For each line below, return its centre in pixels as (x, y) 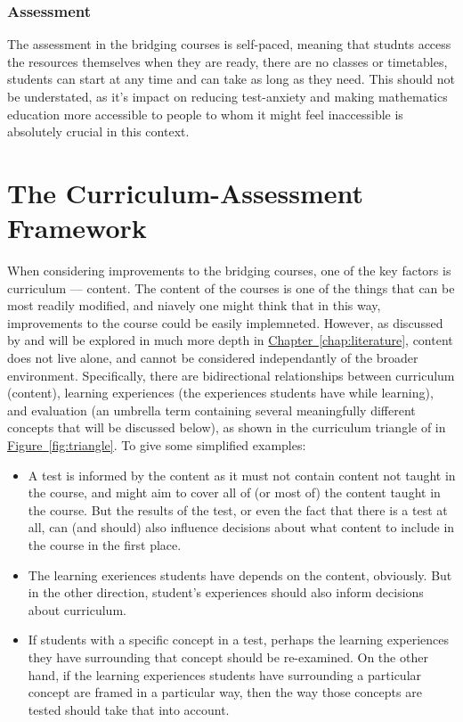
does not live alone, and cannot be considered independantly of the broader (213, 358)
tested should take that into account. (129, 709)
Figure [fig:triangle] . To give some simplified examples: (157, 445)
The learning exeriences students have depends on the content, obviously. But (240, 574)
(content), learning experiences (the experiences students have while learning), (220, 393)
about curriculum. (77, 609)
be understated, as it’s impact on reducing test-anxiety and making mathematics (227, 96)
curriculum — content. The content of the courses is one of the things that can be (231, 287)
